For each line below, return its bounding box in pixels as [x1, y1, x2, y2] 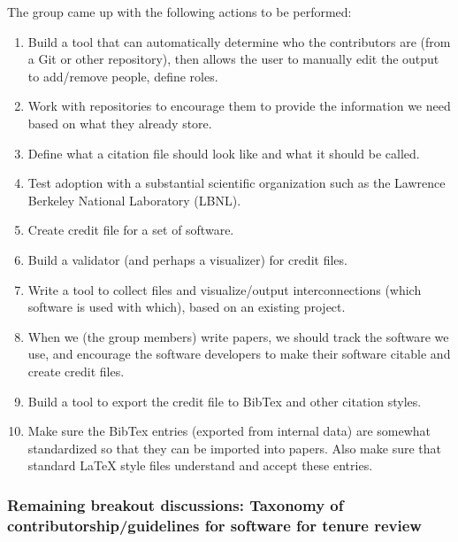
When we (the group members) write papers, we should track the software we [27, 327, 449, 345]
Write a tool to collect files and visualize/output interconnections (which [27, 280, 422, 298]
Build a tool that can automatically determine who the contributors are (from [27, 32, 451, 50]
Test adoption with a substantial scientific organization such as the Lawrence [27, 174, 446, 192]
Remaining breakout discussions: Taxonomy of [7, 493, 344, 515]
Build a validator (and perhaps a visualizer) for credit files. [27, 250, 347, 268]
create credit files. [27, 361, 125, 380]
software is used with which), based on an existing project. [27, 298, 346, 316]
